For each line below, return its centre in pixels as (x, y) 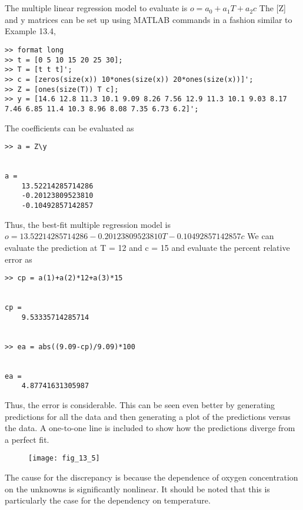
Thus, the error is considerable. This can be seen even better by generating (140, 405)
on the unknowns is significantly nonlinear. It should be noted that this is (137, 489)
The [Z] (272, 8)
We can (261, 236)
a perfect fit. (27, 439)
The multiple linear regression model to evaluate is (96, 8)
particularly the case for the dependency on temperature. (108, 500)
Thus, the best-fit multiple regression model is (88, 224)
